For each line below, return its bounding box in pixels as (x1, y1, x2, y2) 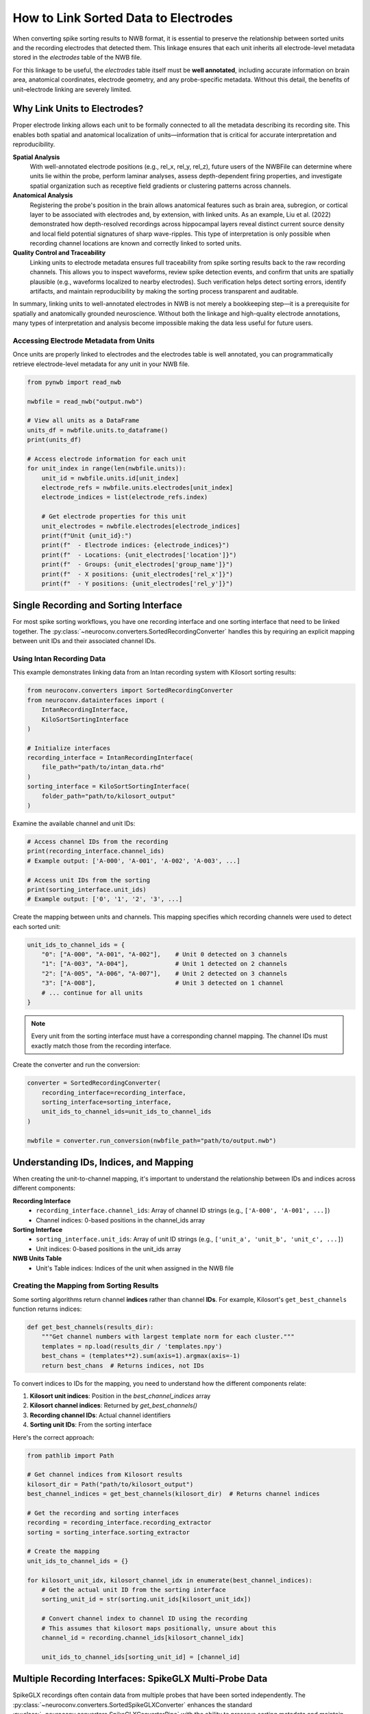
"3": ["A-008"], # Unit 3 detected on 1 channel (41, 979, 284, 987)
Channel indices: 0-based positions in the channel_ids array (36, 1216, 206, 1224)
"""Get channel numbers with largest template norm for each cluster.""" (41, 1333, 295, 1340)
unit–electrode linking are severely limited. (12, 85, 132, 93)
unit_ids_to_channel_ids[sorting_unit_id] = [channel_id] (41, 1653, 241, 1661)
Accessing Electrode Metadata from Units (12, 336, 155, 346)
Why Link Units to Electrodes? (12, 103, 144, 114)
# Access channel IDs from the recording (27, 838, 169, 845)
